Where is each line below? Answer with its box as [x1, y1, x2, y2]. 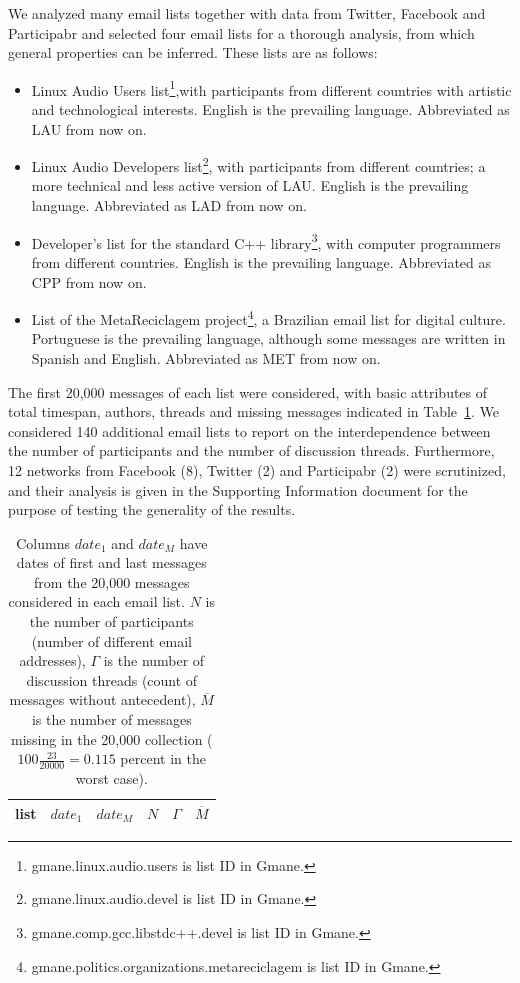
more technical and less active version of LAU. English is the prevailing [31, 175, 469, 196]
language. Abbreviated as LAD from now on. [31, 195, 307, 216]
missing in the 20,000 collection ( [10, 728, 213, 749]
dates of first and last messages [16, 552, 207, 573]
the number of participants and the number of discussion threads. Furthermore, [8, 440, 495, 461]
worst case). [75, 768, 148, 789]
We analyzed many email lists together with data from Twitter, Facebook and [8, 3, 486, 23]
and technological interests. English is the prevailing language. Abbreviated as [31, 99, 510, 120]
